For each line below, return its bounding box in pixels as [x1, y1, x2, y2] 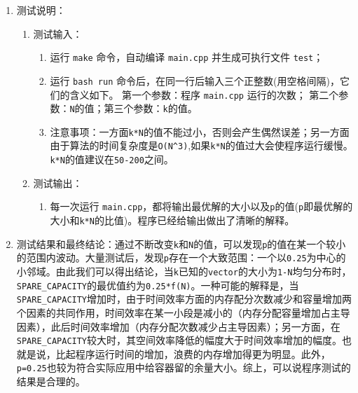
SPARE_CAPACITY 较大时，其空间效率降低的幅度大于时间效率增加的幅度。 [16, 333, 343, 347]
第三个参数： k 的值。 [104, 101, 198, 116]
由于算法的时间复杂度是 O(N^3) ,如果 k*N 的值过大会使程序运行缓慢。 [50, 138, 353, 153]
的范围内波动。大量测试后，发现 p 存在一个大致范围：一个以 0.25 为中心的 [16, 250, 346, 265]
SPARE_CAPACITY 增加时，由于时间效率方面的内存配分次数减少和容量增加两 [16, 291, 352, 306]
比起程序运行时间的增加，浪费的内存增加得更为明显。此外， [55, 346, 331, 361]
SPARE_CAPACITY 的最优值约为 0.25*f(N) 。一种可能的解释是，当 [16, 277, 299, 292]
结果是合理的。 [16, 374, 85, 389]
